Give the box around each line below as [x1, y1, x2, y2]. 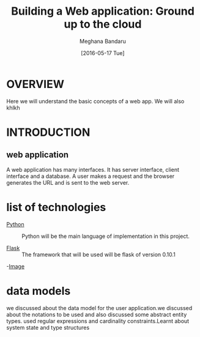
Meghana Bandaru [79, 37, 127, 45]
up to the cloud [64, 17, 142, 31]
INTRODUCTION [6, 125, 91, 139]
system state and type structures [6, 324, 90, 331]
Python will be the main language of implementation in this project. [21, 232, 190, 240]
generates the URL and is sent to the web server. [6, 179, 130, 186]
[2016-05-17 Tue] [81, 49, 125, 56]
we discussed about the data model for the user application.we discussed [6, 304, 193, 311]
